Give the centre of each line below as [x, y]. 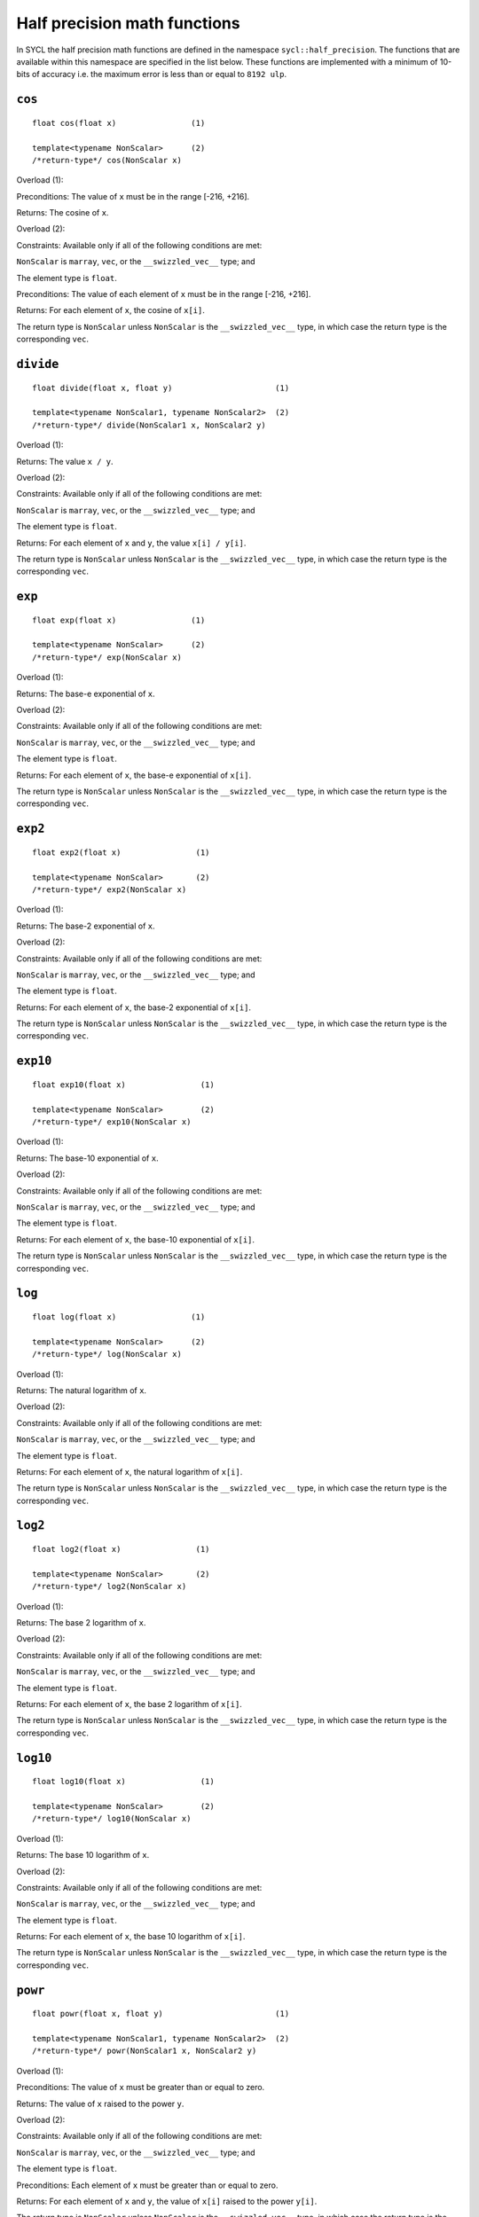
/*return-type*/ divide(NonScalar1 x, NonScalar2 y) [149, 425]
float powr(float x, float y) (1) [161, 2014]
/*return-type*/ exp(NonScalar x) [107, 657]
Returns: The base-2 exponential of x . [86, 926]
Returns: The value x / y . [65, 461]
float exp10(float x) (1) [123, 1085]
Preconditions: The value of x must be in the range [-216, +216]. [133, 196]
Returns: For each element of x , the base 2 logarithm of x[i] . [130, 1704]
